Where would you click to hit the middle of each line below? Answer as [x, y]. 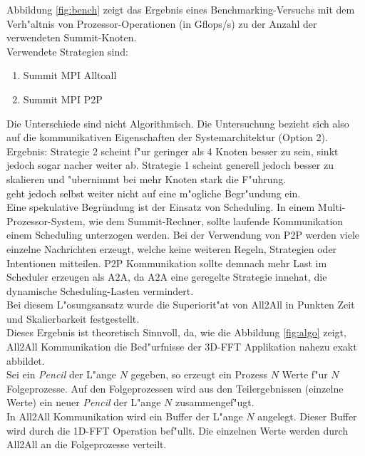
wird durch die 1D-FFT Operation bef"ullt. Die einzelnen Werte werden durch [178, 430]
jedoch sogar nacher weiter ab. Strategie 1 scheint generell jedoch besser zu [170, 165]
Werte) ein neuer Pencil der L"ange [84, 402]
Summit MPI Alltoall [70, 75]
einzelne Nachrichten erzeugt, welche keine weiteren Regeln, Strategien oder [172, 248]
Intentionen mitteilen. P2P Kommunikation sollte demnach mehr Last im [167, 263]
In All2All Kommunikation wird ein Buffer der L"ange [125, 416]
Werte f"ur [305, 374]
